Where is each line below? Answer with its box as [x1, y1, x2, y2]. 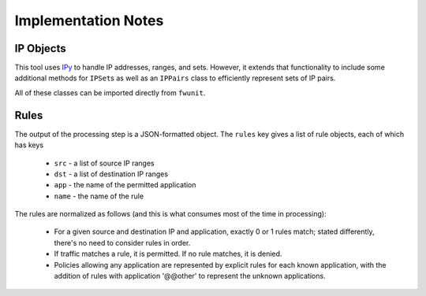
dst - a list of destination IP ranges [54, 169, 169, 179]
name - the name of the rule [54, 191, 144, 201]
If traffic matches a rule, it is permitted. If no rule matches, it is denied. [54, 249, 282, 259]
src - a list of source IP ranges [54, 158, 155, 168]
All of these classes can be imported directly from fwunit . [14, 87, 206, 98]
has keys [14, 140, 43, 150]
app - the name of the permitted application [54, 180, 196, 190]
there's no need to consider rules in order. [54, 238, 191, 247]
